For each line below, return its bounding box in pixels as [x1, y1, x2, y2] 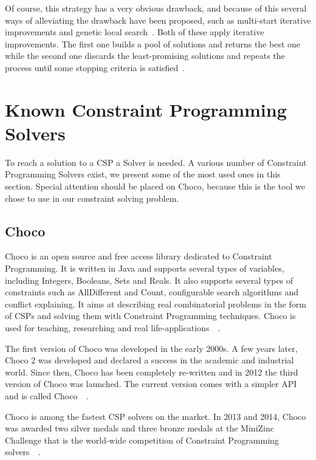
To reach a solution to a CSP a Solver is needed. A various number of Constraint [5, 156, 307, 168]
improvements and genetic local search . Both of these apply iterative [5, 26, 264, 38]
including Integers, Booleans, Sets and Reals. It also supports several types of [5, 273, 294, 286]
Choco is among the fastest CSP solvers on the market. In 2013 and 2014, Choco [5, 410, 306, 422]
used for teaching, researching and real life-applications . [5, 321, 221, 334]
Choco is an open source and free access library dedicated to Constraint [5, 250, 272, 263]
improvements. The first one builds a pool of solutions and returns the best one [5, 37, 301, 50]
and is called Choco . [5, 389, 89, 402]
